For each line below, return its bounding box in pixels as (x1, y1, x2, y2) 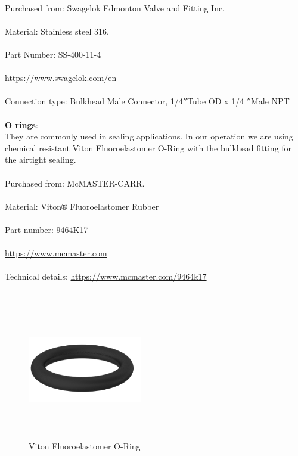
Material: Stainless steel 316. (5, 24, 109, 37)
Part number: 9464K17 (5, 223, 88, 235)
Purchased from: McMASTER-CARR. (5, 176, 145, 189)
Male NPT (250, 95, 290, 107)
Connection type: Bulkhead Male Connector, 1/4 (5, 95, 183, 107)
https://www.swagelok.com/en (5, 72, 117, 84)
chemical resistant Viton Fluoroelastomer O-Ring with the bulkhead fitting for (5, 141, 292, 154)
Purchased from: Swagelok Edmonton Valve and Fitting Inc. (5, 1, 225, 14)
